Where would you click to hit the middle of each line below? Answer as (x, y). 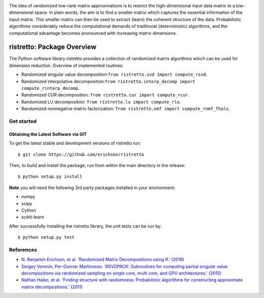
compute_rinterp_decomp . (50, 88)
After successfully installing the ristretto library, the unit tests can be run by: (85, 226)
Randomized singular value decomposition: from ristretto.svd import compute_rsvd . (114, 74)
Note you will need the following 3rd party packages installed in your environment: (92, 188)
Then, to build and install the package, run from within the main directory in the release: (97, 165)
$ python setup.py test (46, 237)
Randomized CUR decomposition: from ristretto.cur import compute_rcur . (105, 95)
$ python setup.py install (50, 177)
